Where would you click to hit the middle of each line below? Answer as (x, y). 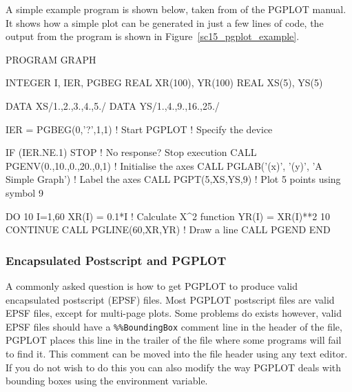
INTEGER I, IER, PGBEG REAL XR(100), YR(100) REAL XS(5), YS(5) (164, 82)
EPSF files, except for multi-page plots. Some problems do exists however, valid (174, 313)
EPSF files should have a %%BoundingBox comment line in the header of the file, (174, 326)
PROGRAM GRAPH (51, 59)
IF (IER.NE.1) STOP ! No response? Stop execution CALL (131, 152)
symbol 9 (24, 192)
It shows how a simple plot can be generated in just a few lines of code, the (165, 22)
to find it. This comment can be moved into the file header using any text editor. (177, 353)
